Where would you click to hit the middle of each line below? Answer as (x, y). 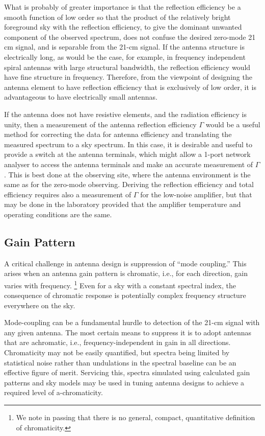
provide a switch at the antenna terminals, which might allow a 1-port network (127, 154)
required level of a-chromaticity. (54, 392)
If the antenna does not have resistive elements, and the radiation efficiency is (126, 114)
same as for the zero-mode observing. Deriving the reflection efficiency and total (129, 184)
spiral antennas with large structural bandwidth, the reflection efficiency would (127, 67)
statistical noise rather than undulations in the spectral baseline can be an (120, 362)
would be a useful (233, 124)
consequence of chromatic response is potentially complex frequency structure (125, 295)
